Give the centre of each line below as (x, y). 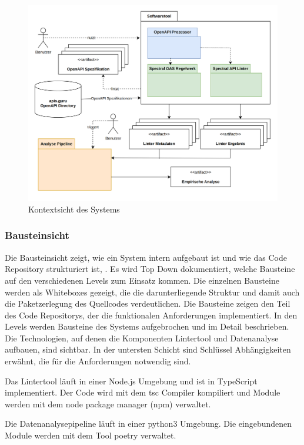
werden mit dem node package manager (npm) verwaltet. (108, 404)
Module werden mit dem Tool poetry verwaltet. (91, 435)
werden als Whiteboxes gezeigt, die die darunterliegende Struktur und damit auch (152, 292)
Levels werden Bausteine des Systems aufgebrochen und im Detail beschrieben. (147, 326)
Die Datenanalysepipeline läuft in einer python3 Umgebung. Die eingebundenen (148, 424)
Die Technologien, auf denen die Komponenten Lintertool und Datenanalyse (142, 338)
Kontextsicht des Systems (74, 209)
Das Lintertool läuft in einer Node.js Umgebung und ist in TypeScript (131, 381)
